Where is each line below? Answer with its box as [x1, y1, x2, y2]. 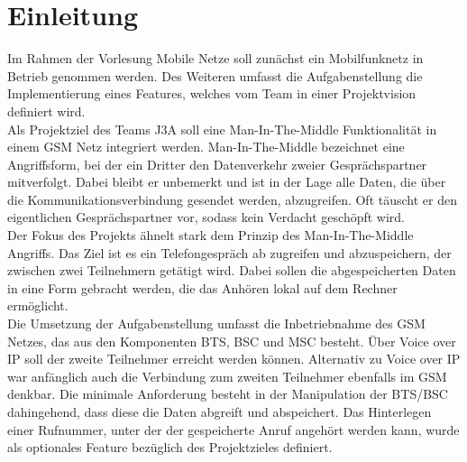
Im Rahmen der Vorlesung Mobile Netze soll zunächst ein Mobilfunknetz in [7, 49, 424, 68]
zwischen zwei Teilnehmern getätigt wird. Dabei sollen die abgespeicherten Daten [7, 261, 456, 280]
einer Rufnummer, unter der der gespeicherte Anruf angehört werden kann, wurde [7, 420, 460, 439]
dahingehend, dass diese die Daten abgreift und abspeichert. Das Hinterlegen [7, 402, 432, 420]
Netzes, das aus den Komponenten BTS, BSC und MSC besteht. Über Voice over [7, 331, 456, 350]
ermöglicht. [7, 296, 69, 315]
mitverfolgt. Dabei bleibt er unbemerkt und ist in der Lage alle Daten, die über [7, 172, 446, 191]
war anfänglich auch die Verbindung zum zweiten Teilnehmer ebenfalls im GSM [7, 366, 447, 385]
